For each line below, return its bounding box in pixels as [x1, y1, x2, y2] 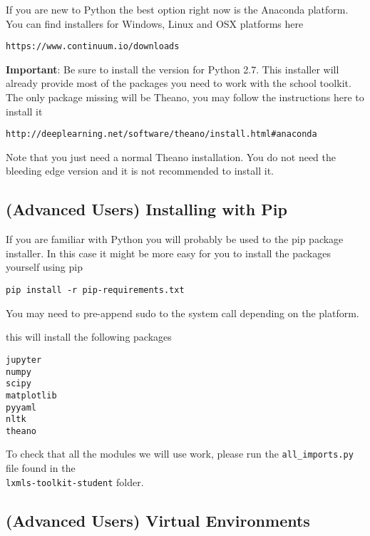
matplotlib [6, 390, 57, 401]
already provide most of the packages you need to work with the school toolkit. [6, 76, 351, 91]
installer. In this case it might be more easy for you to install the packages [6, 245, 331, 260]
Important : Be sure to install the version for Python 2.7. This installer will [6, 61, 339, 76]
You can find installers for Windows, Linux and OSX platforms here [6, 16, 304, 31]
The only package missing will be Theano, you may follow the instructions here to [6, 90, 364, 105]
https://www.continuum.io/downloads [6, 41, 180, 52]
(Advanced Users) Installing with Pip [6, 198, 287, 220]
